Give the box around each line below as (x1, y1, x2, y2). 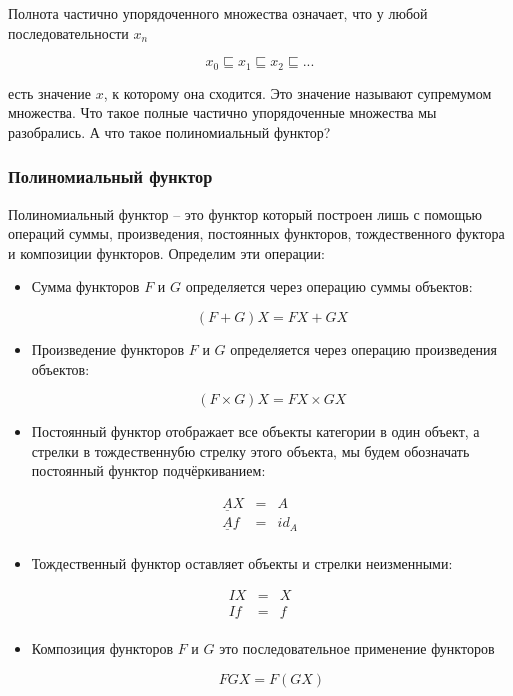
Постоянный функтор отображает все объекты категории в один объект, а (31, 421, 480, 442)
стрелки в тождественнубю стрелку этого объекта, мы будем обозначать (31, 440, 470, 461)
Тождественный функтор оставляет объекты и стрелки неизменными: (31, 552, 453, 573)
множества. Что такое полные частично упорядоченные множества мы (8, 102, 437, 123)
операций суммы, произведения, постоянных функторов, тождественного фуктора (8, 223, 505, 244)
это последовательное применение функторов (219, 638, 495, 659)
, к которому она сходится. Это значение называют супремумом (103, 82, 492, 103)
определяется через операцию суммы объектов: (185, 276, 473, 297)
